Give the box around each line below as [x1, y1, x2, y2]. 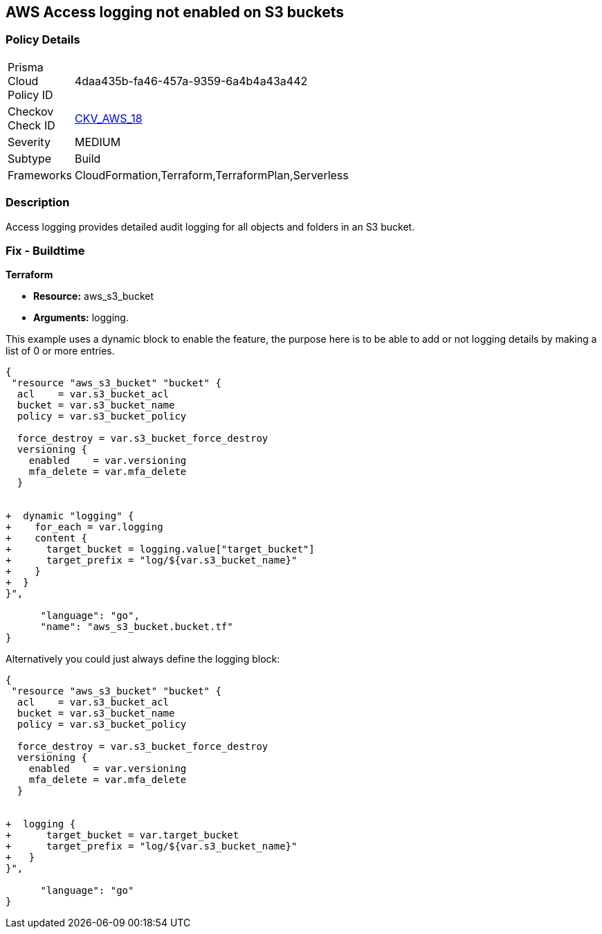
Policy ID [8, 87, 53, 102]
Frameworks [8, 168, 72, 182]
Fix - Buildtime [6, 243, 85, 258]
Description [6, 195, 70, 210]
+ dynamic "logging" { [6, 510, 134, 522]
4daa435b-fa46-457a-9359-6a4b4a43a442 [74, 73, 308, 88]
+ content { [6, 532, 88, 544]
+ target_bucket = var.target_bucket [6, 829, 239, 841]
